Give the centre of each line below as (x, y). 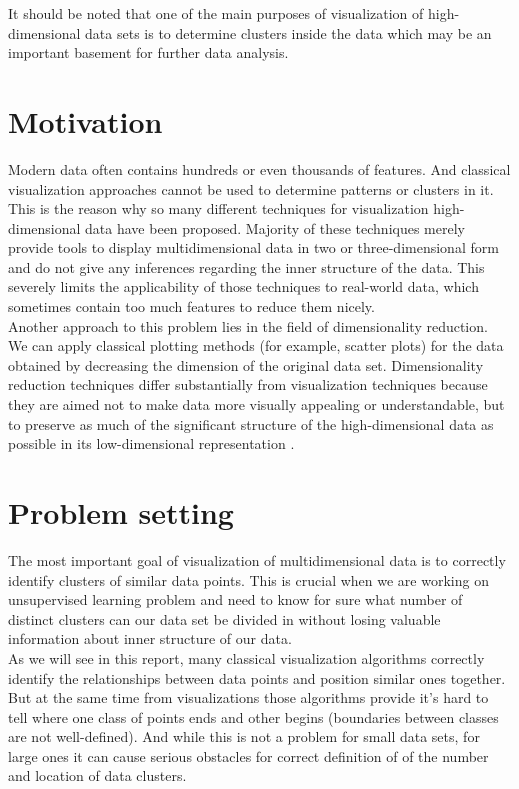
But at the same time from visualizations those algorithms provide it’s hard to (248, 697)
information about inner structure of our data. (150, 638)
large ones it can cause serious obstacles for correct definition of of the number (248, 755)
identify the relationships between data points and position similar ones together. (257, 677)
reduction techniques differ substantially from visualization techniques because (248, 384)
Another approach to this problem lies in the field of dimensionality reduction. (248, 325)
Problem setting (121, 512)
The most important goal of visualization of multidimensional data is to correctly (257, 559)
